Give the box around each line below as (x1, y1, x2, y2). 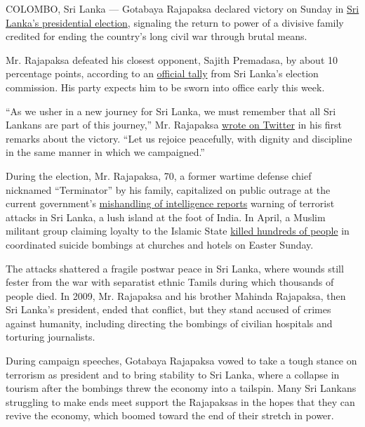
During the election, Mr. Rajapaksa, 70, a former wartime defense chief (6, 168, 312, 183)
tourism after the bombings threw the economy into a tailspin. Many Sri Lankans (6, 381, 357, 395)
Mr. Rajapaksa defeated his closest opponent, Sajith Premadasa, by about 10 (6, 52, 338, 67)
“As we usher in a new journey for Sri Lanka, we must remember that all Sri (6, 103, 336, 118)
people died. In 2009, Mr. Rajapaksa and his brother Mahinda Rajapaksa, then (6, 288, 346, 303)
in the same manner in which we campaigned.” (6, 145, 205, 159)
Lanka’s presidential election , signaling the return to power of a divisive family (6, 15, 344, 29)
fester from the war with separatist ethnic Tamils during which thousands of (6, 275, 334, 289)
